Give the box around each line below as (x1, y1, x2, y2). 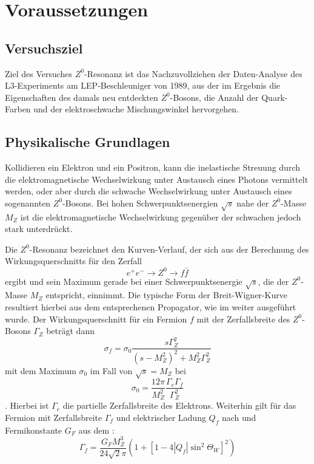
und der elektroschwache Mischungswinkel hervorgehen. (33, 103, 239, 115)
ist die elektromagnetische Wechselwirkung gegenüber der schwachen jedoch (20, 210, 301, 223)
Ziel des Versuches (5, 67, 73, 80)
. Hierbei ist (5, 399, 49, 412)
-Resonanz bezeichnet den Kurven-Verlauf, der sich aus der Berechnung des (29, 242, 309, 255)
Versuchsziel (5, 38, 83, 57)
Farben (5, 103, 31, 115)
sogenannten (5, 196, 51, 209)
